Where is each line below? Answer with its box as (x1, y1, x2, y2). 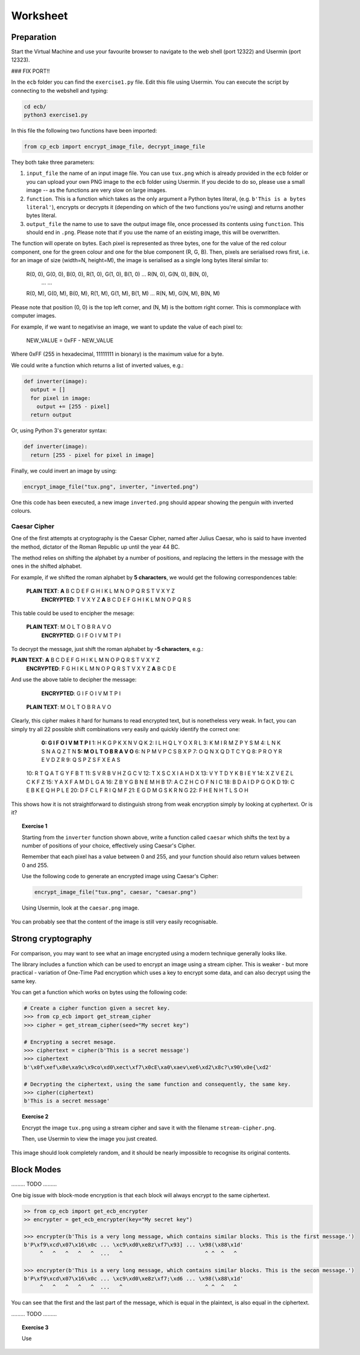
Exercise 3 (22, 1324, 49, 1331)
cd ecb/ (24, 103, 46, 110)
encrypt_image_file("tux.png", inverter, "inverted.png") (24, 483, 199, 490)
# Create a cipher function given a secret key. (24, 1005, 171, 1012)
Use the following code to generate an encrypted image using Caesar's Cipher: (22, 873, 219, 880)
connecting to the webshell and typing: (11, 87, 109, 94)
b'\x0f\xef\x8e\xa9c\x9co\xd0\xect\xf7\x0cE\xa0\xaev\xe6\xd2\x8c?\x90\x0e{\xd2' (24, 1064, 273, 1070)
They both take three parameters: (11, 159, 95, 166)
